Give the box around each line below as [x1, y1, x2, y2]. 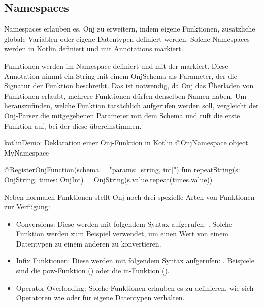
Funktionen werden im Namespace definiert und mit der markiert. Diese [4, 60, 228, 71]
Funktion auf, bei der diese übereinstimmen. [4, 120, 142, 131]
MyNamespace [4, 147, 49, 158]
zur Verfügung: [4, 201, 50, 212]
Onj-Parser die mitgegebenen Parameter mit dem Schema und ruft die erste [4, 110, 240, 120]
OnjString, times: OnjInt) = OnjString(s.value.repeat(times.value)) [4, 174, 213, 185]
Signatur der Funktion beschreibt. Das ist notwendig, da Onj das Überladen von [4, 80, 254, 91]
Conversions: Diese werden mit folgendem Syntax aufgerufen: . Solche [16, 218, 233, 229]
